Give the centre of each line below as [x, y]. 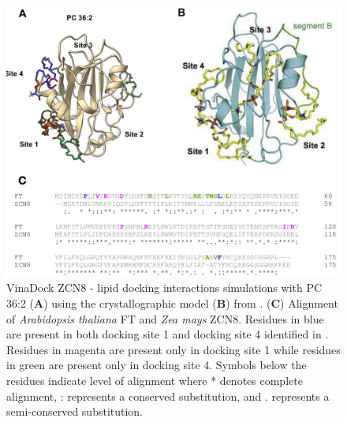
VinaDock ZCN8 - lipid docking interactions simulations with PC [164, 288]
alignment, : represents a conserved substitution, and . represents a [168, 396]
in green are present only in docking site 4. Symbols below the [157, 365]
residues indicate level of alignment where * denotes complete [155, 380]
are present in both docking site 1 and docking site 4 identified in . [168, 334]
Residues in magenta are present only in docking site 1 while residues [173, 349]
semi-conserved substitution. [75, 411]
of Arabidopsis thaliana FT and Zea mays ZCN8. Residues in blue [165, 318]
